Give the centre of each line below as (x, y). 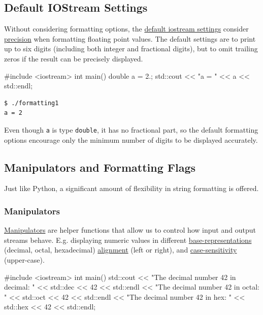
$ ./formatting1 (31, 103)
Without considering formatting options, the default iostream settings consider (126, 29)
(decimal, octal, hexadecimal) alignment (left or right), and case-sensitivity (121, 250)
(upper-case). (24, 260)
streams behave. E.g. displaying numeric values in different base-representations (128, 240)
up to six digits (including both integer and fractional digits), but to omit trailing (131, 49)
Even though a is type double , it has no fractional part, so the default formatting (131, 129)
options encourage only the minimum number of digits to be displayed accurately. (131, 139)
